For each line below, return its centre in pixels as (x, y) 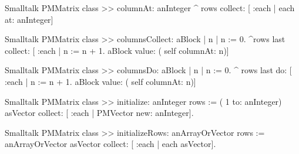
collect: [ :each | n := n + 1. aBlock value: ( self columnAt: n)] (117, 50)
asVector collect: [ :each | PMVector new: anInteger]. (99, 113)
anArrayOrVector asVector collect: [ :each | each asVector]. (110, 144)
